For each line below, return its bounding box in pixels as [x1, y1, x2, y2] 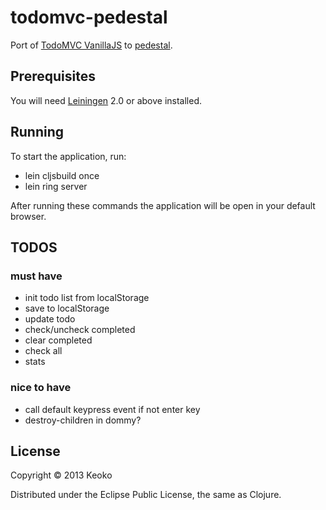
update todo [24, 313, 76, 325]
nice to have [10, 381, 72, 395]
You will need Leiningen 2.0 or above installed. [10, 94, 203, 106]
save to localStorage [24, 302, 110, 315]
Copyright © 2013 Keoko [10, 469, 113, 481]
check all [24, 345, 63, 357]
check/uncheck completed [24, 324, 136, 336]
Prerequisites [10, 68, 96, 85]
